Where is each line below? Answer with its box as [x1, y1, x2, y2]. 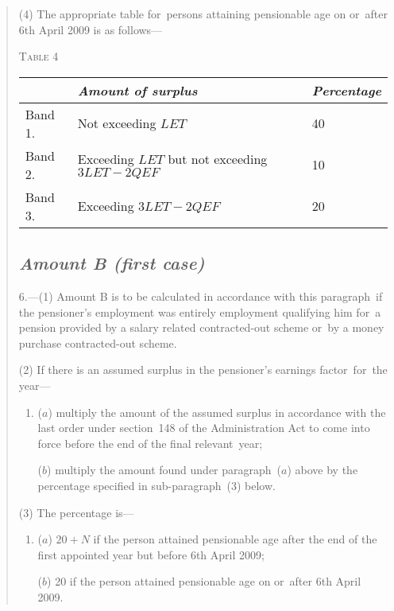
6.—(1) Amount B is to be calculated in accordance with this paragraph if [18, 287, 383, 304]
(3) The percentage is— [18, 504, 134, 520]
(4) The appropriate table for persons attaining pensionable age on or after [18, 6, 388, 21]
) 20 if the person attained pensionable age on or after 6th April [47, 573, 361, 590]
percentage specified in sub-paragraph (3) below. [37, 477, 276, 493]
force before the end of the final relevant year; [37, 434, 263, 451]
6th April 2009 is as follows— [18, 21, 163, 37]
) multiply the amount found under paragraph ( [47, 461, 282, 478]
